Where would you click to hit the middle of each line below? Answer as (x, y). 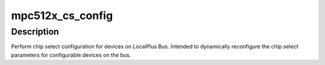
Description (35, 32)
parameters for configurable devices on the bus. (71, 55)
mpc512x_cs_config (62, 16)
